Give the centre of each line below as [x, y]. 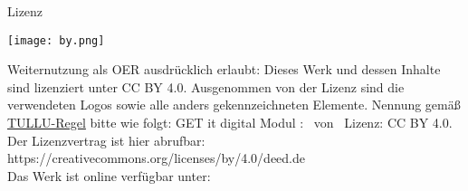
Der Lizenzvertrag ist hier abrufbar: [106, 140]
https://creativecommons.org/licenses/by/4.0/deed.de [156, 158]
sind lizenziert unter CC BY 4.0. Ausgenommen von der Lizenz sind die [206, 86]
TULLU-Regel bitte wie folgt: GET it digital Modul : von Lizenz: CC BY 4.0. [230, 123]
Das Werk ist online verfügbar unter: [109, 175]
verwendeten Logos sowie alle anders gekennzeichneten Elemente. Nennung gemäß [234, 105]
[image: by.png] [56, 40]
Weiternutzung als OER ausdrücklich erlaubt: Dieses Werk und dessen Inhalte [224, 69]
